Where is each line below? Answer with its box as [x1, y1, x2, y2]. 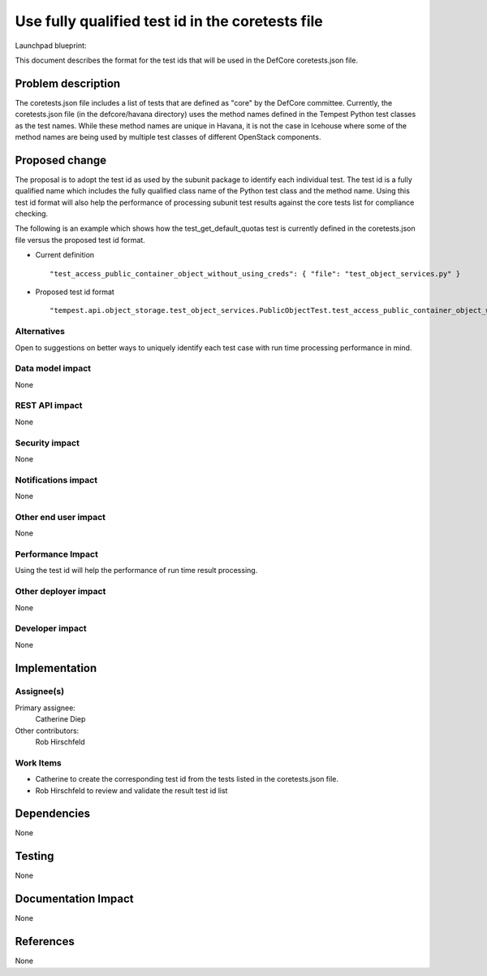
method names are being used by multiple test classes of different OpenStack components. [15, 132, 321, 142]
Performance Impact [15, 549, 99, 560]
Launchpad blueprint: [15, 41, 87, 50]
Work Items [15, 757, 62, 768]
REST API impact [15, 400, 83, 411]
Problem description [15, 76, 121, 90]
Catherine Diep [35, 714, 86, 724]
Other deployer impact [15, 586, 106, 597]
